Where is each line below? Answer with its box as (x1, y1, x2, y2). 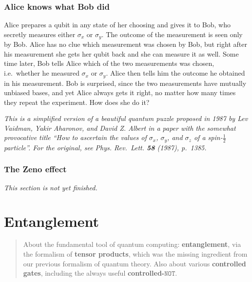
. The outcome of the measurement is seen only (101, 29, 243, 39)
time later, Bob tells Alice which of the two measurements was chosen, (4, 58, 214, 68)
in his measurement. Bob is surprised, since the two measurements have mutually (4, 78, 247, 88)
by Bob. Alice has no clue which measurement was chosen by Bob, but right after (4, 39, 247, 49)
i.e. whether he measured (4, 68, 79, 78)
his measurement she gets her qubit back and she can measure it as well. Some (4, 48, 239, 59)
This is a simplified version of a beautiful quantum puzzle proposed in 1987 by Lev (4, 113, 248, 123)
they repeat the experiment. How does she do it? (4, 97, 150, 107)
